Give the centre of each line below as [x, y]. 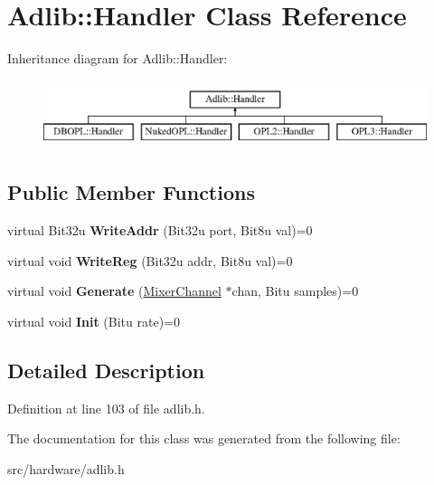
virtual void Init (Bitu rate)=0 [94, 321]
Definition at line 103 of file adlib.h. [106, 408]
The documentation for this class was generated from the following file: [204, 438]
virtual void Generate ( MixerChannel [114, 291]
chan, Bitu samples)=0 [295, 291]
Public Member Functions [131, 192]
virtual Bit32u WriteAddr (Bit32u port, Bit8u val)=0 [160, 230]
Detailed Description [106, 370]
